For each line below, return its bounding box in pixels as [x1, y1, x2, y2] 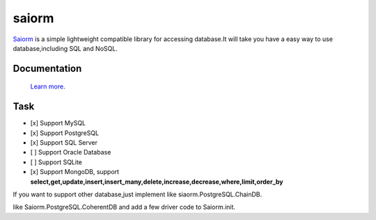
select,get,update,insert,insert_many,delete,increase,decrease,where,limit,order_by [30, 178, 283, 186]
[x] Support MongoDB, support [30, 168, 120, 176]
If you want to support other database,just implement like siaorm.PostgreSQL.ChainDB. [13, 190, 263, 198]
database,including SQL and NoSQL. [13, 44, 118, 52]
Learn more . [30, 82, 65, 91]
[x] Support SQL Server [30, 139, 97, 147]
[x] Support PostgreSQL [30, 129, 100, 137]
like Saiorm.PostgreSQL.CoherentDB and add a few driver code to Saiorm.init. [13, 203, 236, 212]
